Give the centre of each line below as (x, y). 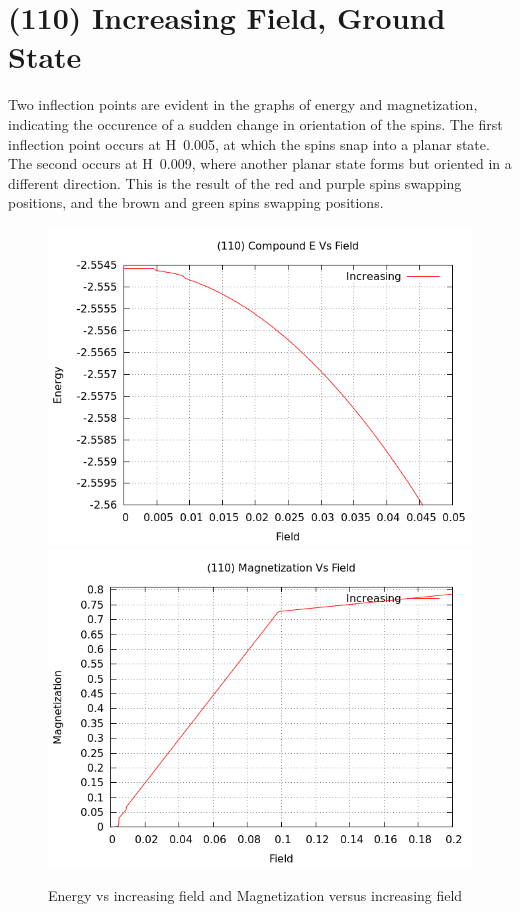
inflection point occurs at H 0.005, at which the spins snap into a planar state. (249, 143)
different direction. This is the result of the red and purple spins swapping (235, 182)
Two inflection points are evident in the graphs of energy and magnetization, (243, 104)
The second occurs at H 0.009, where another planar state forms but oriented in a (260, 163)
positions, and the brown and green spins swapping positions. (196, 202)
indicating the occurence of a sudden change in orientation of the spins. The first (255, 123)
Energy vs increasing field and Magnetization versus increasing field (255, 895)
